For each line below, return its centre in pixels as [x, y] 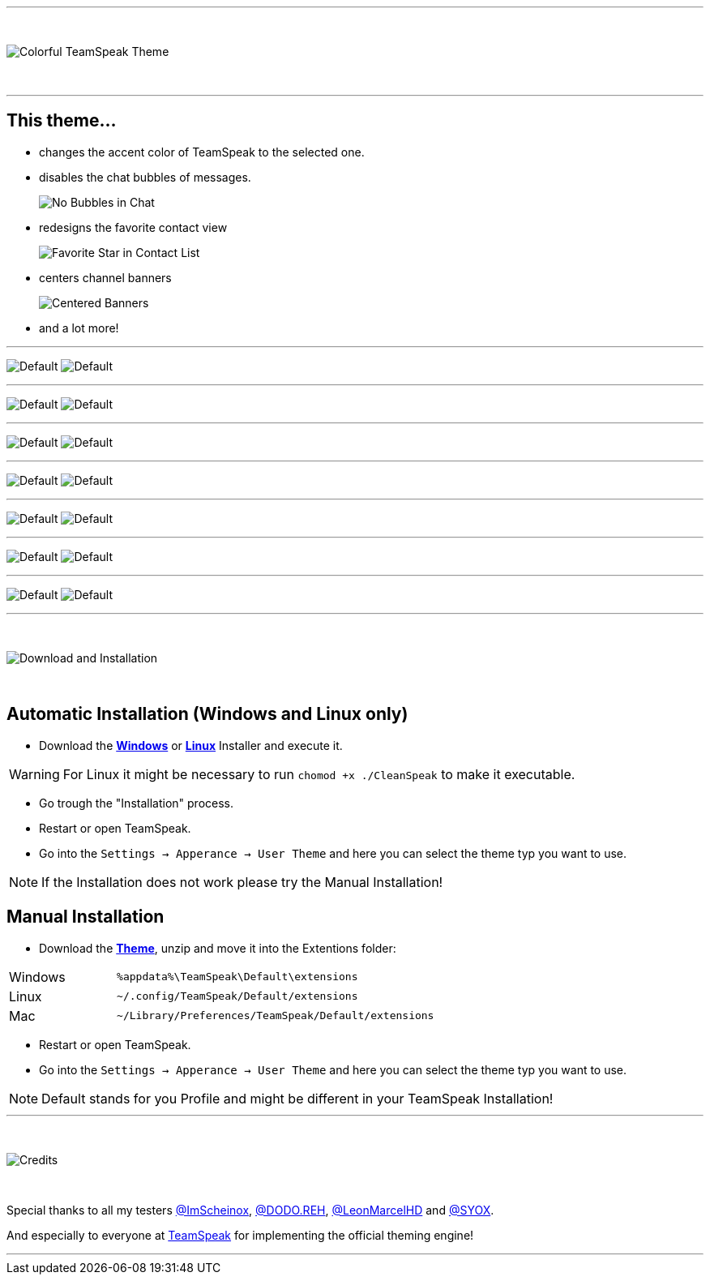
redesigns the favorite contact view [133, 227]
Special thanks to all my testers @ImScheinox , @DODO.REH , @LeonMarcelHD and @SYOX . [250, 1210]
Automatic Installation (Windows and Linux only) [207, 714]
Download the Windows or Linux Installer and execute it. [191, 745]
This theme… [62, 121]
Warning [34, 774]
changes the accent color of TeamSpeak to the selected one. [202, 152]
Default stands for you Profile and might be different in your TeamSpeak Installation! [297, 1098]
